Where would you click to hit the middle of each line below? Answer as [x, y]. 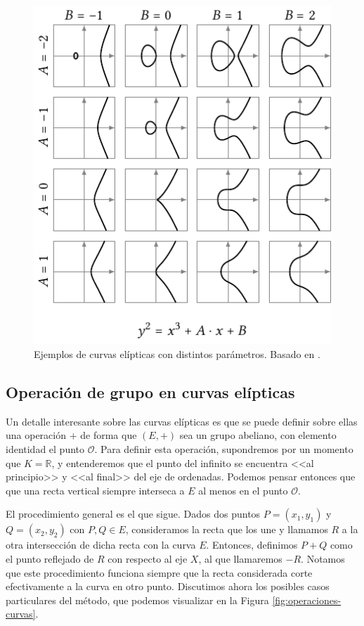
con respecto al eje [148, 558]
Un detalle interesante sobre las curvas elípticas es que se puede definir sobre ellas [182, 421]
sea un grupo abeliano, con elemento [258, 435]
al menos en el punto [243, 490]
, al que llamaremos [240, 558]
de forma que [109, 435]
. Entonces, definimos [252, 545]
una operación [36, 435]
